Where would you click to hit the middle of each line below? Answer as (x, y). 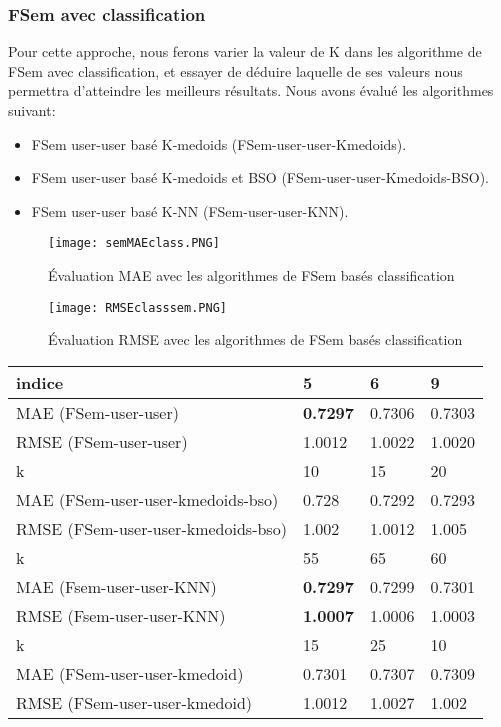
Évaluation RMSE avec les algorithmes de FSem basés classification (255, 339)
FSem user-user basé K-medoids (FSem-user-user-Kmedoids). (219, 143)
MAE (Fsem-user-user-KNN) (116, 586)
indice (40, 382)
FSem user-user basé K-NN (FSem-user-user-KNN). (190, 210)
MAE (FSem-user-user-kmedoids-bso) (147, 499)
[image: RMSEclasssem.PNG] (137, 307)
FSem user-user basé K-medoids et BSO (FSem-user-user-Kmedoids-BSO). (260, 177)
